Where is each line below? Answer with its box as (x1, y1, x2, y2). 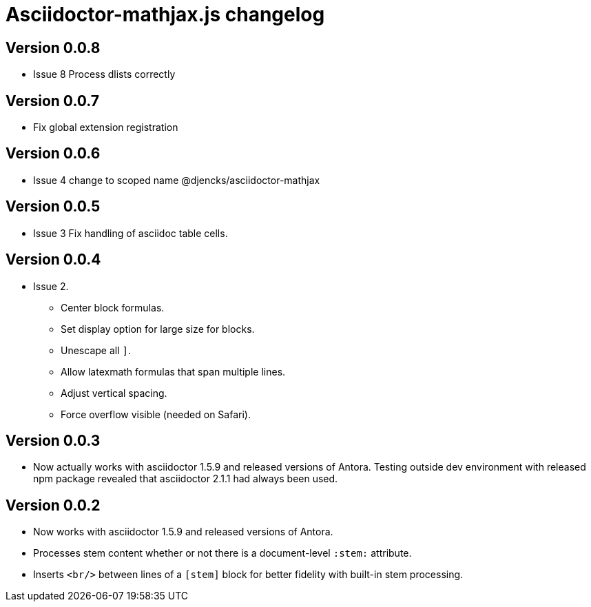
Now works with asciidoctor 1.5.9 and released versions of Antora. (33, 526, 333, 538)
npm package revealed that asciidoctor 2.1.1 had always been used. (33, 473, 338, 485)
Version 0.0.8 (6, 39, 101, 56)
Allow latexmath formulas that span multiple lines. (61, 365, 286, 378)
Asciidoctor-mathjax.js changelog (6, 3, 325, 26)
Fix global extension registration (33, 121, 178, 134)
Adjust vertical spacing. (61, 387, 167, 399)
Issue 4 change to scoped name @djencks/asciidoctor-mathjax (33, 174, 320, 186)
